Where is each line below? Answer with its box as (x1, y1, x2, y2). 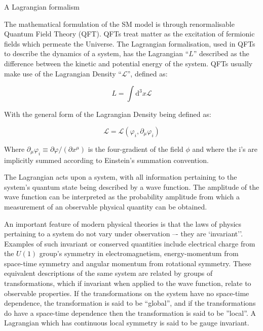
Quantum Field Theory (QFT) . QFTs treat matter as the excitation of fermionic (4, 28, 255, 39)
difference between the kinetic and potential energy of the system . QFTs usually (4, 58, 253, 68)
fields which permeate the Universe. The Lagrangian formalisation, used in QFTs (4, 38, 255, 49)
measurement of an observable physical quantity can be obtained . (4, 201, 207, 212)
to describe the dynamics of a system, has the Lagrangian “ (4, 48, 189, 59)
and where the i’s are (192, 143, 257, 154)
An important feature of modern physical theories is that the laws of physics (4, 218, 242, 229)
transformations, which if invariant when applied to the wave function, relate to (4, 278, 251, 288)
